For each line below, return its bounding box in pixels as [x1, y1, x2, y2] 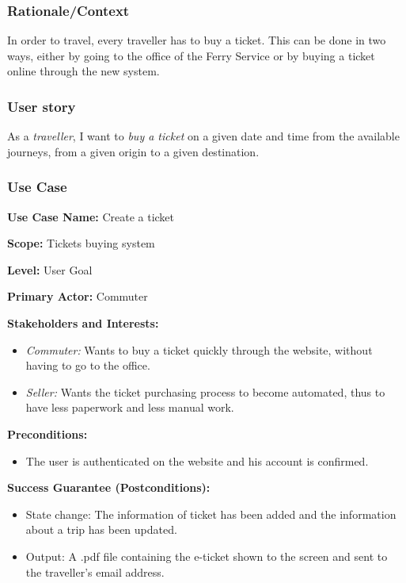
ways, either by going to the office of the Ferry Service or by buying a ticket [7, 47, 375, 63]
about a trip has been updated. [25, 521, 177, 538]
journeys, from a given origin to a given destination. [7, 143, 260, 159]
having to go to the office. [25, 357, 150, 374]
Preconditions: [7, 425, 88, 442]
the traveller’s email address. [25, 563, 165, 580]
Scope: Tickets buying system [7, 235, 155, 251]
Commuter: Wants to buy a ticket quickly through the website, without [25, 341, 373, 358]
